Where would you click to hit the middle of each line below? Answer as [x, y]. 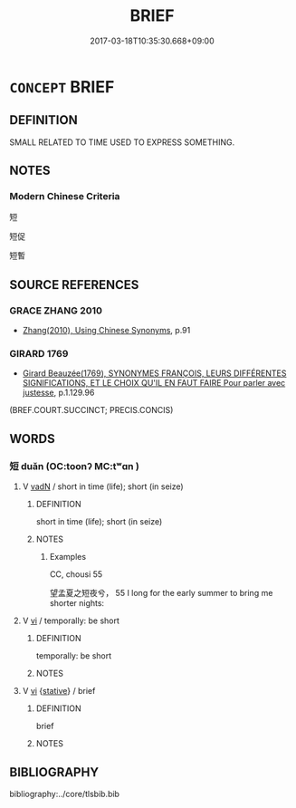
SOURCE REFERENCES [74, 285]
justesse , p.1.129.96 [58, 393]
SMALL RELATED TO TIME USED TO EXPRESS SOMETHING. [122, 142]
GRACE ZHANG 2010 [56, 311]
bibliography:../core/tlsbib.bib [65, 794]
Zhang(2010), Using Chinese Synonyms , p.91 [106, 331]
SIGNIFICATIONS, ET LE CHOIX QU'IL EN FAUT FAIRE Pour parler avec [154, 383]
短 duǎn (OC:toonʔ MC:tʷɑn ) [75, 466]
